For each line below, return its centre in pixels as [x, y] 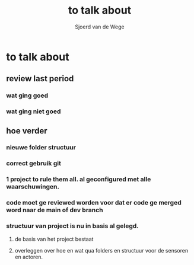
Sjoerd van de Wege [100, 27]
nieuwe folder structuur [41, 148]
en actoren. [29, 257]
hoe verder [27, 131]
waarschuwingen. [33, 187]
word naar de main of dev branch [55, 210]
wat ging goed [27, 95]
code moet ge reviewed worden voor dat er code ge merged [94, 203]
